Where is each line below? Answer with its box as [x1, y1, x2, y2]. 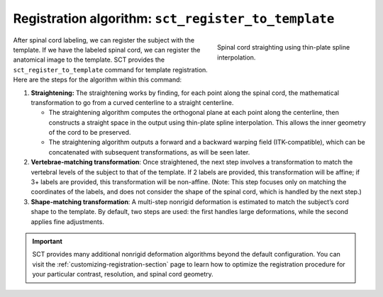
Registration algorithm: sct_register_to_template [13, 11, 335, 26]
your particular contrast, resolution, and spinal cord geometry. [32, 270, 214, 279]
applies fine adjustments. [30, 217, 104, 226]
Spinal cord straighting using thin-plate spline [217, 43, 350, 52]
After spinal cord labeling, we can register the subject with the [13, 35, 195, 44]
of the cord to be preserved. [48, 128, 131, 137]
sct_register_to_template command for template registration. [13, 65, 209, 74]
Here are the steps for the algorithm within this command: [13, 75, 182, 84]
